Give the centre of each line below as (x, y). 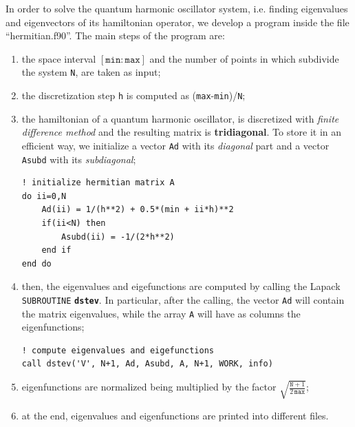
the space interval (59, 58)
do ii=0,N (44, 196)
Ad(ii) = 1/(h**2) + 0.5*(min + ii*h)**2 (138, 210)
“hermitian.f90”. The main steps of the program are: (115, 35)
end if (56, 250)
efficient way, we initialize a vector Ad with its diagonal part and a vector (175, 145)
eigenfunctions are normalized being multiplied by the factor (149, 387)
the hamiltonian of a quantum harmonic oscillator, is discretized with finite (180, 118)
